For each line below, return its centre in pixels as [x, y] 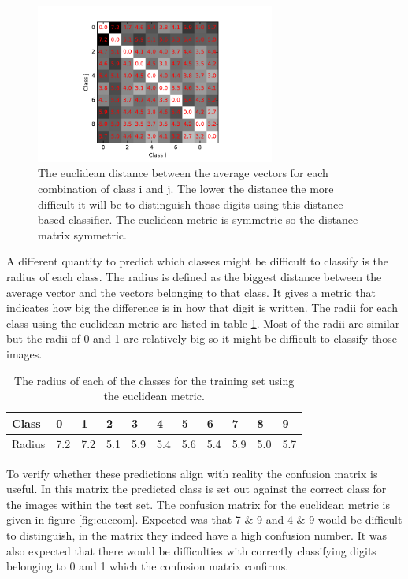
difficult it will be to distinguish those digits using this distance [191, 204]
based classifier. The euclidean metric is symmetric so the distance [198, 219]
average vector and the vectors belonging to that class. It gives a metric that [191, 292]
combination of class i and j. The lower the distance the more [186, 189]
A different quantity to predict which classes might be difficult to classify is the [198, 261]
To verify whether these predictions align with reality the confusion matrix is [192, 473]
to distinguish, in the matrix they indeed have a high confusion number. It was [197, 535]
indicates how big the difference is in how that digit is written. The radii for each [202, 308]
